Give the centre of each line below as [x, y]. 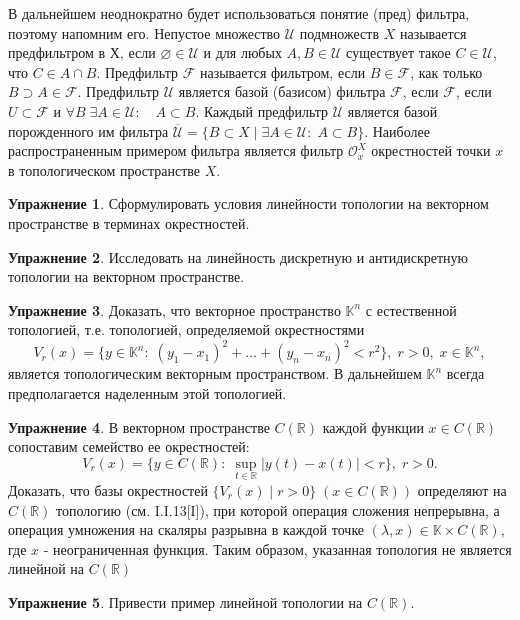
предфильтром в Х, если [82, 52]
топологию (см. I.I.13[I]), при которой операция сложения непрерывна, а [278, 509]
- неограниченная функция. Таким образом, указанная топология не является [277, 548]
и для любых [242, 52]
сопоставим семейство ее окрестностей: [129, 446]
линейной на [46, 568]
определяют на [462, 490]
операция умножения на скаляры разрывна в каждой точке [186, 529]
